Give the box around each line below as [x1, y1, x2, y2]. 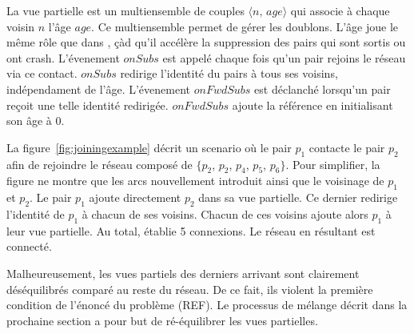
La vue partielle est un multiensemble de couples [6, 2, 245, 18]
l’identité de [6, 205, 65, 222]
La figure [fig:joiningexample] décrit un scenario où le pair [6, 139, 292, 155]
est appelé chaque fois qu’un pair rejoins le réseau [162, 49, 406, 66]
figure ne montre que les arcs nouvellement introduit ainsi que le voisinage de [6, 172, 384, 189]
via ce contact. [6, 65, 78, 82]
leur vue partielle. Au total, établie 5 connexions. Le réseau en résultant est [6, 222, 376, 239]
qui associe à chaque [290, 2, 390, 18]
